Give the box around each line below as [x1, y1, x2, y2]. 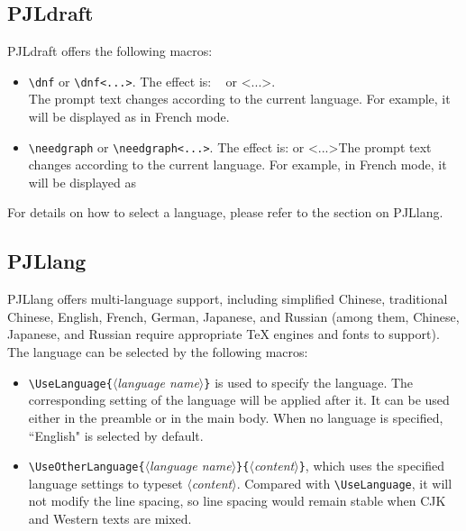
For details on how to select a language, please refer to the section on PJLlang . [7, 203, 443, 222]
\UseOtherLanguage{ [28, 461, 145, 474]
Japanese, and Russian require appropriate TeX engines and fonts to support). [7, 325, 440, 343]
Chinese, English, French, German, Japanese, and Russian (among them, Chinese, [7, 307, 460, 325]
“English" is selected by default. [28, 426, 204, 444]
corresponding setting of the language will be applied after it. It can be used [28, 390, 450, 409]
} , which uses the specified [298, 456, 445, 475]
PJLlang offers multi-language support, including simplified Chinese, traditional [7, 289, 448, 308]
